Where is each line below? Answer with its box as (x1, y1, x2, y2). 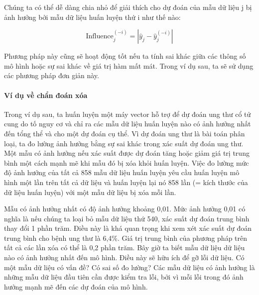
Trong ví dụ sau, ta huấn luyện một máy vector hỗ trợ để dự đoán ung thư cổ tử (4, 108, 251, 119)
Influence (86, 33, 114, 40)
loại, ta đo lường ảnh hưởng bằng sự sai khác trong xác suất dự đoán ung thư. (4, 138, 244, 148)
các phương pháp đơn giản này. (4, 70, 99, 81)
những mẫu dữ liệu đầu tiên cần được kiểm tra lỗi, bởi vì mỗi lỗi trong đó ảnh (4, 272, 244, 282)
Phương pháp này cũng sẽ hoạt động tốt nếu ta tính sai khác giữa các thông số (4, 51, 246, 61)
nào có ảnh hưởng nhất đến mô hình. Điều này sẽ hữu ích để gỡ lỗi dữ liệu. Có (4, 252, 245, 263)
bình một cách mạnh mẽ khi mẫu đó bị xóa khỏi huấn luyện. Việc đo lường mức (4, 157, 249, 168)
